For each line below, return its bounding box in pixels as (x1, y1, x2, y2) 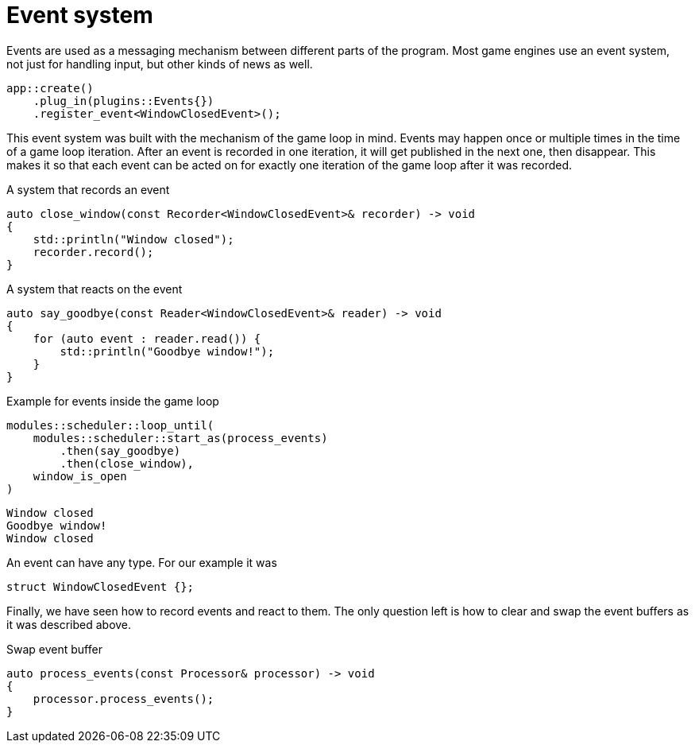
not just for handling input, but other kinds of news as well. (6, 56, 313, 71)
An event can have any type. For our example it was (6, 555, 277, 569)
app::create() (6, 81, 94, 95)
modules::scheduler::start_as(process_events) (33, 431, 328, 444)
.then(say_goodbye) (60, 444, 181, 457)
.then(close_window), (60, 456, 195, 470)
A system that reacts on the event (6, 281, 183, 296)
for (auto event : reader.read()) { (33, 332, 261, 345)
